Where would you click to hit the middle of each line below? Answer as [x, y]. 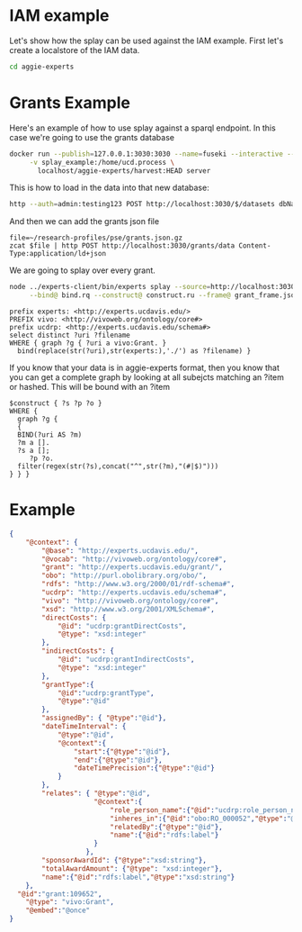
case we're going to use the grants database [92, 137]
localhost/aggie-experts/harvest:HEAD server [124, 171]
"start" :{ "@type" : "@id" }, [122, 751]
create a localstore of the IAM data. [75, 50]
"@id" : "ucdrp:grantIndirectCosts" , [126, 660]
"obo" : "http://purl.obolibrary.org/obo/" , [124, 576]
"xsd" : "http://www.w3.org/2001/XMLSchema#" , [129, 609]
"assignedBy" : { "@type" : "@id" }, [104, 718]
